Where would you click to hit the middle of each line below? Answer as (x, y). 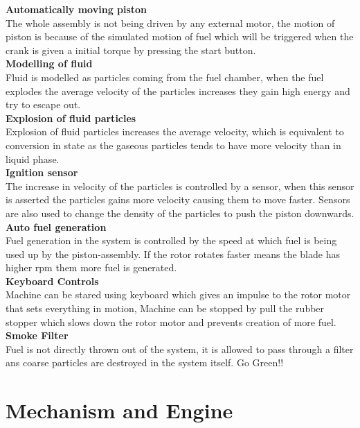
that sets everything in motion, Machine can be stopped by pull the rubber (165, 308)
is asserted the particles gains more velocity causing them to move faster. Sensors (178, 199)
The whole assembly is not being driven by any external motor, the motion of (170, 23)
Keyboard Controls (52, 281)
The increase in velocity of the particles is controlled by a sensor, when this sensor (180, 186)
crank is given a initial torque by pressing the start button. (131, 50)
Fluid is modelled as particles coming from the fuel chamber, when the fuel (165, 77)
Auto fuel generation (56, 226)
